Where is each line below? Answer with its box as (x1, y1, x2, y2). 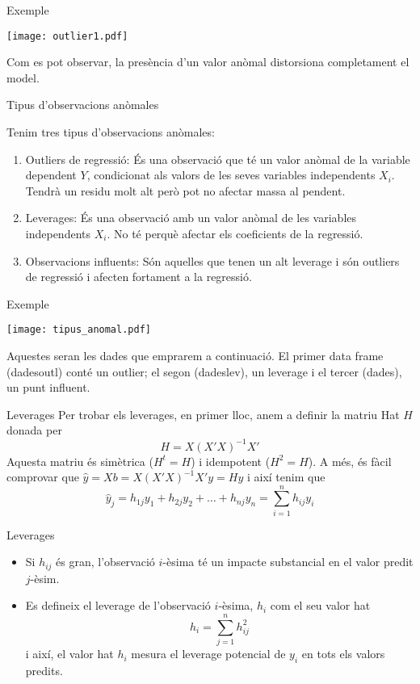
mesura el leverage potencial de (131, 645, 286, 662)
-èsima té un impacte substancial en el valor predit (162, 553, 414, 570)
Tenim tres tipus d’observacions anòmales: (6, 124, 215, 141)
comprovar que (6, 468, 79, 485)
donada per (6, 422, 62, 439)
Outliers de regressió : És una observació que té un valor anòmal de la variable (25, 150, 410, 167)
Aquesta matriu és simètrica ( (6, 452, 153, 469)
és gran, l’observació (56, 553, 155, 570)
